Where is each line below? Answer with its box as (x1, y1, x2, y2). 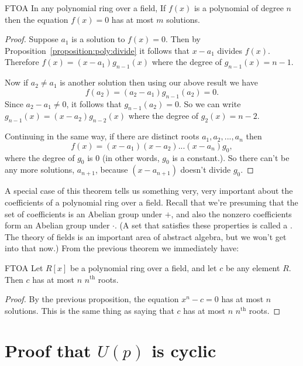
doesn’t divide (180, 163, 231, 176)
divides (217, 44, 243, 56)
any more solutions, (5, 163, 75, 176)
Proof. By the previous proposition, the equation (5, 293, 179, 305)
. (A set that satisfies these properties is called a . (115, 219, 292, 231)
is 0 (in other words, (87, 151, 160, 163)
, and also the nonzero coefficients (171, 207, 292, 220)
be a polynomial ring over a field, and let (70, 261, 217, 273)
